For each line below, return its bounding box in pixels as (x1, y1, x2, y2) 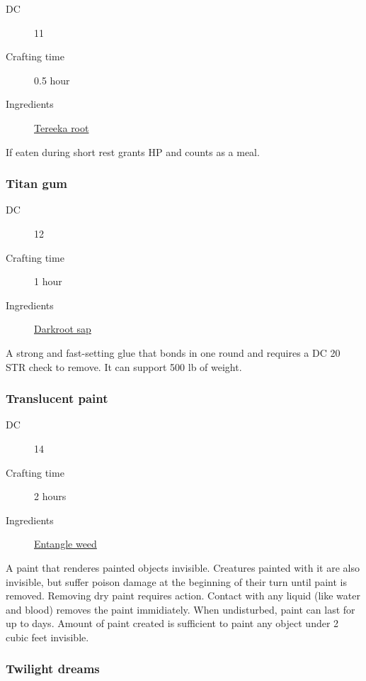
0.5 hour (34, 72, 70, 87)
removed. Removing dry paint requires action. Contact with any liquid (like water (6, 588, 360, 603)
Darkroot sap (34, 321, 91, 336)
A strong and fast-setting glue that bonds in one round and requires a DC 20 (6, 345, 341, 360)
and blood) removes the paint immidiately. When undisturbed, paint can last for (6, 602, 355, 616)
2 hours (34, 489, 67, 504)
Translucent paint (6, 389, 108, 407)
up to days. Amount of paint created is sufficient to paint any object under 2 (6, 616, 339, 631)
